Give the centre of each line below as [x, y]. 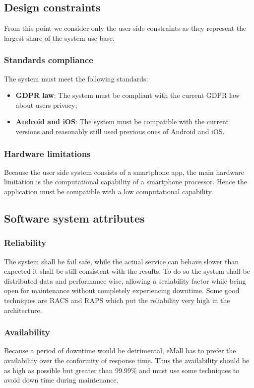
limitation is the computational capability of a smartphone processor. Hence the [126, 182]
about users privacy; [46, 105]
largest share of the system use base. [59, 38]
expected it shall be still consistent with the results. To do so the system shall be [127, 271]
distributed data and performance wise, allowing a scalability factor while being [125, 280]
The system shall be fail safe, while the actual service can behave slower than [121, 261]
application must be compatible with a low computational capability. [109, 191]
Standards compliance [49, 60]
